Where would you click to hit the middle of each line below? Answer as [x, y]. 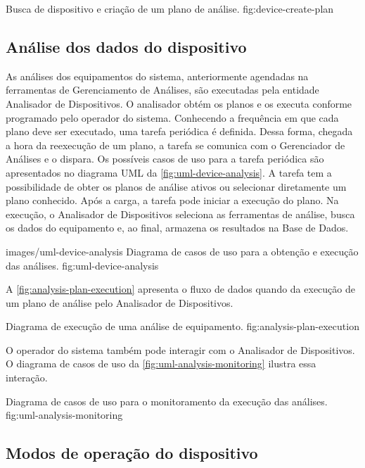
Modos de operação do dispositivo [132, 453]
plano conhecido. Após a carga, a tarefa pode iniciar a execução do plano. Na [172, 200]
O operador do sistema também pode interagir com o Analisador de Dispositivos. [180, 349]
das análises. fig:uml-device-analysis [82, 265]
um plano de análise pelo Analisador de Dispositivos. [120, 302]
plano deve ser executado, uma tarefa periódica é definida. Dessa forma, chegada [179, 131]
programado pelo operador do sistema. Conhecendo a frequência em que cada [172, 117]
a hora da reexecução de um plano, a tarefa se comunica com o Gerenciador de [175, 145]
